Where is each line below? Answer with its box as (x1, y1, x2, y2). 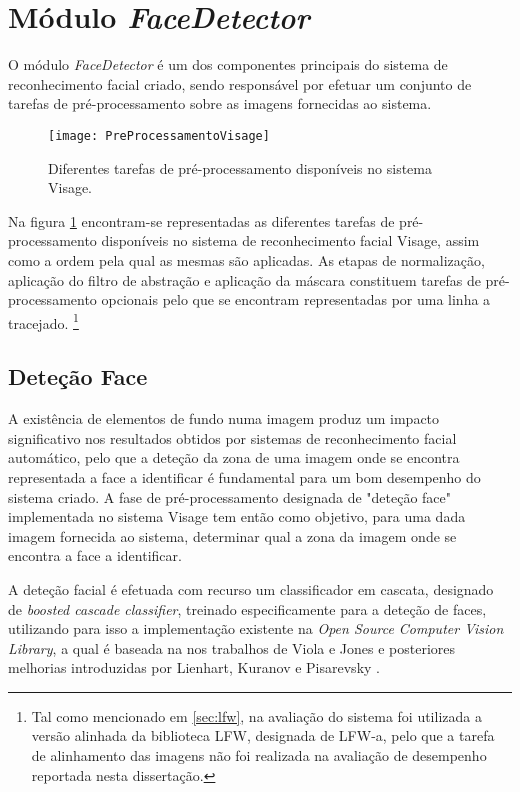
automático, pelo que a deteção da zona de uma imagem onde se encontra (8, 447, 460, 468)
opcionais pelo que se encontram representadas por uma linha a (101, 289, 491, 310)
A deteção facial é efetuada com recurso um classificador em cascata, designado (8, 578, 494, 599)
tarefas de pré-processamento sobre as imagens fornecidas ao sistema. (8, 93, 432, 114)
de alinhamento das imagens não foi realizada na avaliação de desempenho (31, 745, 487, 766)
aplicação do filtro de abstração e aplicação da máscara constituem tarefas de (8, 269, 481, 290)
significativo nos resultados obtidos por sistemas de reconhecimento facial (8, 427, 457, 448)
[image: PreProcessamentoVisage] (48, 128, 270, 143)
